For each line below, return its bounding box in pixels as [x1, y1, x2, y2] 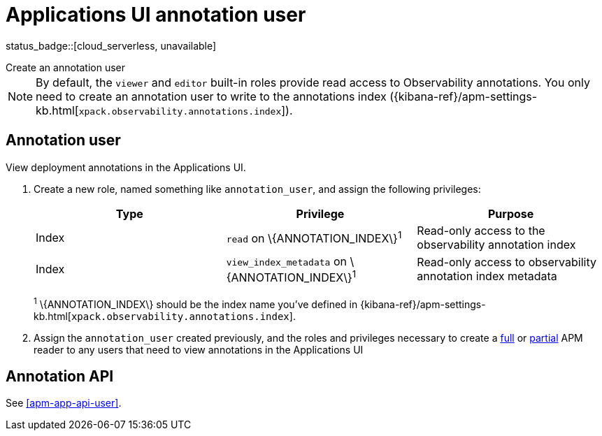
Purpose [487, 206, 534, 221]
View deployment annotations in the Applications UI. [6, 161, 246, 173]
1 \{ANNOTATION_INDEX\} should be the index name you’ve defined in [34, 296, 358, 310]
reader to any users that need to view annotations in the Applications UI [34, 343, 364, 356]
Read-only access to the [417, 223, 545, 238]
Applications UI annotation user [6, 3, 306, 27]
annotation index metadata [417, 269, 557, 284]
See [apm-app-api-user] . [6, 397, 122, 409]
